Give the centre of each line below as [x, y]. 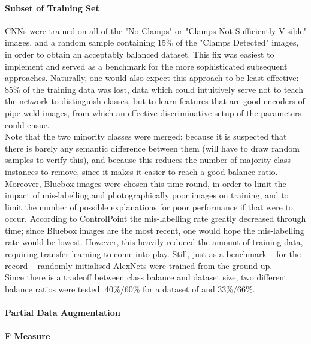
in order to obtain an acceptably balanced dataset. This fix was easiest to [140, 54]
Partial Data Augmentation [63, 313]
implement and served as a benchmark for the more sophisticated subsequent [146, 66]
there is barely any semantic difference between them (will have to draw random [152, 148]
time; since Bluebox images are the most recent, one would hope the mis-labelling [155, 230]
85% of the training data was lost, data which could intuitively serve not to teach [154, 89]
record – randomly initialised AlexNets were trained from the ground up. [139, 265]
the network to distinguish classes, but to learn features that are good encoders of [155, 101]
